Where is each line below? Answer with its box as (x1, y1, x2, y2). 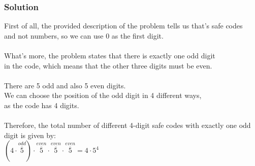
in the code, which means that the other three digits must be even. (4, 60, 212, 71)
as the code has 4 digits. (4, 99, 79, 110)
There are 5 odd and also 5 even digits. (4, 80, 126, 90)
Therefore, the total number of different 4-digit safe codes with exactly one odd (4, 120, 251, 130)
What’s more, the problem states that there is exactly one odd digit (4, 50, 215, 60)
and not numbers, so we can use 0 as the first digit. (4, 30, 164, 41)
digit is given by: (4, 129, 56, 140)
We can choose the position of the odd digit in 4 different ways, (4, 90, 202, 101)
